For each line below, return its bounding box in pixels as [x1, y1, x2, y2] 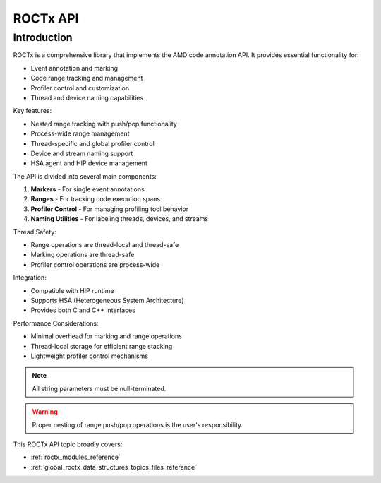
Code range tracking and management [30, 74, 143, 83]
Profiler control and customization [30, 83, 130, 92]
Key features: [13, 107, 52, 115]
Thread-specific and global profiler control [30, 139, 155, 148]
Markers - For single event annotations [30, 185, 145, 193]
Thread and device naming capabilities [30, 93, 144, 102]
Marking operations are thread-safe [30, 251, 135, 259]
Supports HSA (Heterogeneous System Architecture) [30, 296, 184, 304]
